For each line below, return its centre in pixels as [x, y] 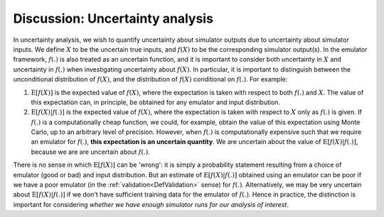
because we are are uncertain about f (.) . [91, 152]
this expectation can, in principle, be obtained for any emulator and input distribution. [156, 102]
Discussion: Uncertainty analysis [113, 18]
